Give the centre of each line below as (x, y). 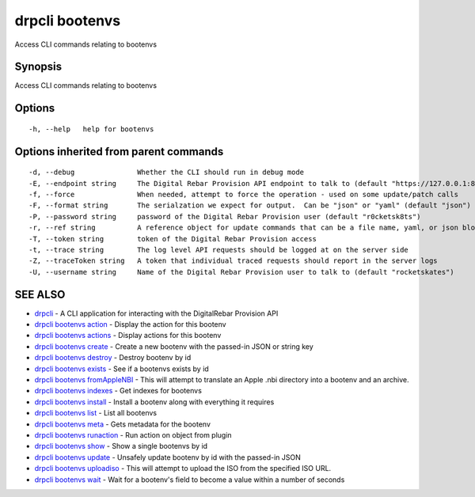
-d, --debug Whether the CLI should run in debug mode (167, 173)
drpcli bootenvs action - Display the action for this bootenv (130, 324)
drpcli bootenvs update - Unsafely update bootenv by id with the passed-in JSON (167, 457)
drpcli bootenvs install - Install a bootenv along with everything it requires (154, 402)
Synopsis (38, 67)
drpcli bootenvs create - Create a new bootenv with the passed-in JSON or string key (174, 346)
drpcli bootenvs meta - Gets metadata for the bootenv (123, 424)
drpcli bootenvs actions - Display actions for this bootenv (128, 336)
